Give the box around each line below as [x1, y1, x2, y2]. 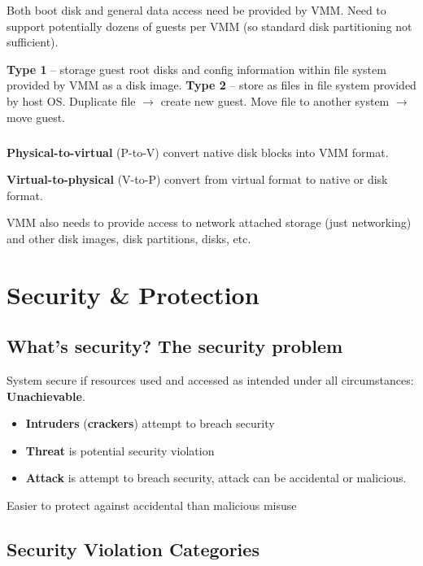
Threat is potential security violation [25, 442, 215, 459]
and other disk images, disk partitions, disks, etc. [7, 229, 251, 246]
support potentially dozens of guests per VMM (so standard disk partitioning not [7, 17, 412, 34]
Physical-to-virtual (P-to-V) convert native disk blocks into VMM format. [7, 143, 389, 160]
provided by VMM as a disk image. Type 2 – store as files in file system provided [7, 76, 416, 94]
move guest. [7, 108, 66, 125]
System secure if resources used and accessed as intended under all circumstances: [7, 372, 414, 389]
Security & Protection [7, 277, 259, 311]
